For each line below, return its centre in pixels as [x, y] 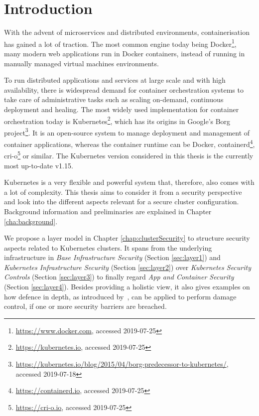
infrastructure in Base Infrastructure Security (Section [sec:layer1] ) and [112, 257]
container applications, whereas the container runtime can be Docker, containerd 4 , [129, 143]
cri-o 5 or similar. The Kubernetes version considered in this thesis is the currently [129, 155]
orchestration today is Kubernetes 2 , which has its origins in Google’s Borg [117, 120]
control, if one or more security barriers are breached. [85, 306]
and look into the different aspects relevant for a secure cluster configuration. [122, 202]
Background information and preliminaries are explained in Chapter [108, 211]
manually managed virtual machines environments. [81, 63]
